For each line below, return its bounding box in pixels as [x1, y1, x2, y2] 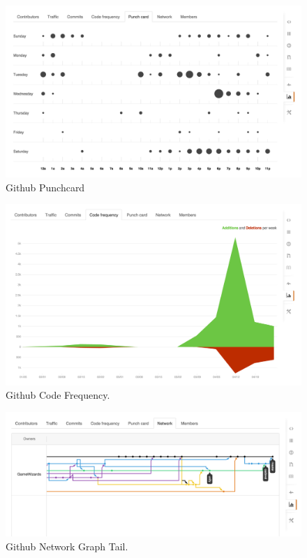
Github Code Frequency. [6, 388, 110, 402]
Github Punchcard [6, 179, 85, 194]
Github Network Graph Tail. [6, 538, 128, 553]
